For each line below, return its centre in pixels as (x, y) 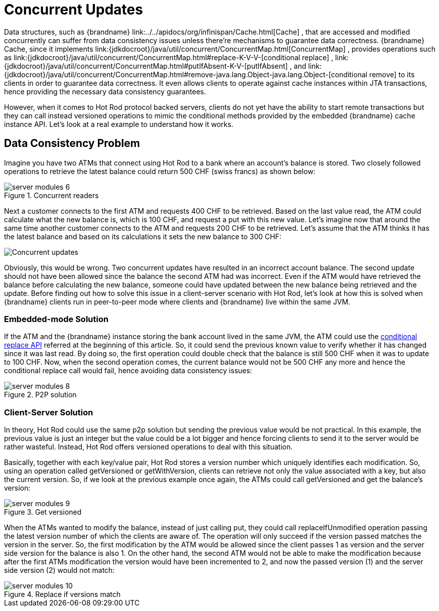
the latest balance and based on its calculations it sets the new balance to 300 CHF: (143, 236)
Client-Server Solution (49, 412)
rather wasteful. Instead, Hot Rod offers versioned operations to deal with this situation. (149, 447)
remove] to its (392, 74)
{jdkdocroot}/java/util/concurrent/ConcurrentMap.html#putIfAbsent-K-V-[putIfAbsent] (146, 66)
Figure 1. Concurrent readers (51, 195)
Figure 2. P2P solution (40, 395)
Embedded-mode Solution (56, 319)
